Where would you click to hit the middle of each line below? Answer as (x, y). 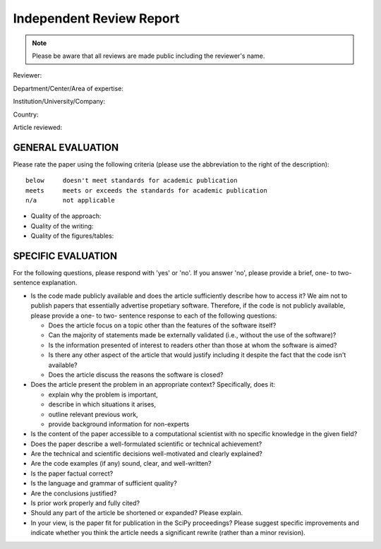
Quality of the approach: (66, 216)
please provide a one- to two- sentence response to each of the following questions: (154, 315)
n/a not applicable (71, 200)
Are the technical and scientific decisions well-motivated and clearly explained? (146, 454)
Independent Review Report (96, 18)
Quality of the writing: (62, 226)
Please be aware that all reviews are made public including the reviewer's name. (149, 56)
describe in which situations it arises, (102, 404)
